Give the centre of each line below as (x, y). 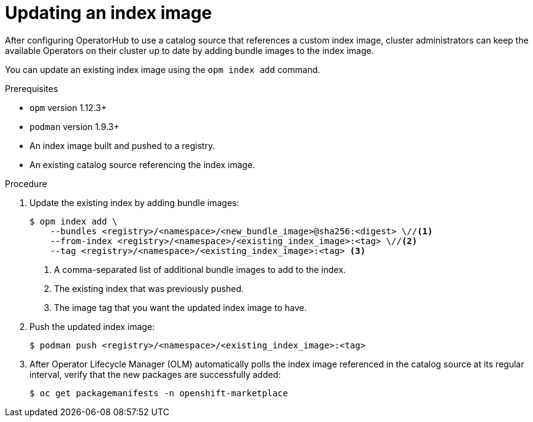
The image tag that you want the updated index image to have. (180, 307)
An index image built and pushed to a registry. (122, 145)
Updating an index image (109, 13)
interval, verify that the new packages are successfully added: (155, 374)
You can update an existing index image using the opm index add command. (163, 69)
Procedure (26, 183)
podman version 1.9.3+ (75, 126)
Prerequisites (32, 88)
